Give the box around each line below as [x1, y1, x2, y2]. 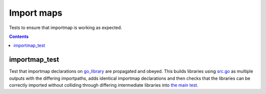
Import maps [9, 7, 63, 18]
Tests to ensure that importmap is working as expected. [9, 25, 123, 31]
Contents [9, 33, 29, 39]
